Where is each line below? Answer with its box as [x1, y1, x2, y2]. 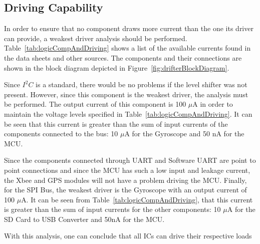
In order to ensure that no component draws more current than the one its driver [4, 23, 253, 34]
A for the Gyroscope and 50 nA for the [124, 128, 244, 139]
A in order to [192, 99, 233, 109]
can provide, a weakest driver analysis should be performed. [4, 33, 187, 43]
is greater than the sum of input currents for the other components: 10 [4, 204, 221, 214]
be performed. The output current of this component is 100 [4, 99, 186, 109]
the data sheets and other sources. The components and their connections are [4, 52, 242, 63]
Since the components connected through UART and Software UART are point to [4, 155, 256, 165]
